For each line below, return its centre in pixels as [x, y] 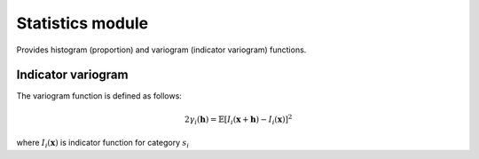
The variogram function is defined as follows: [99, 96]
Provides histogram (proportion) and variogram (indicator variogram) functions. [161, 50]
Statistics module [82, 23]
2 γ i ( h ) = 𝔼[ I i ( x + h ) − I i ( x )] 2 [239, 119]
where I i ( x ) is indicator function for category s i [103, 144]
